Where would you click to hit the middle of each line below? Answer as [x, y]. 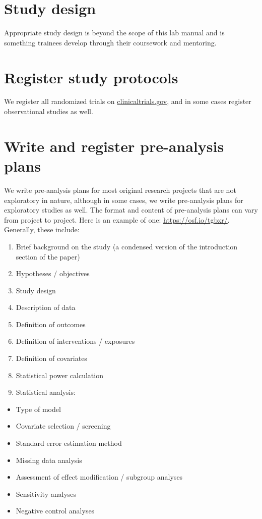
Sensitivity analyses [46, 494]
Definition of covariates [51, 358]
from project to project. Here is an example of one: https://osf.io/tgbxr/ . [117, 219]
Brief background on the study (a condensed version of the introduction [127, 246]
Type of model [38, 409]
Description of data [46, 307]
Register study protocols [91, 77]
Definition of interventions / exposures [75, 341]
